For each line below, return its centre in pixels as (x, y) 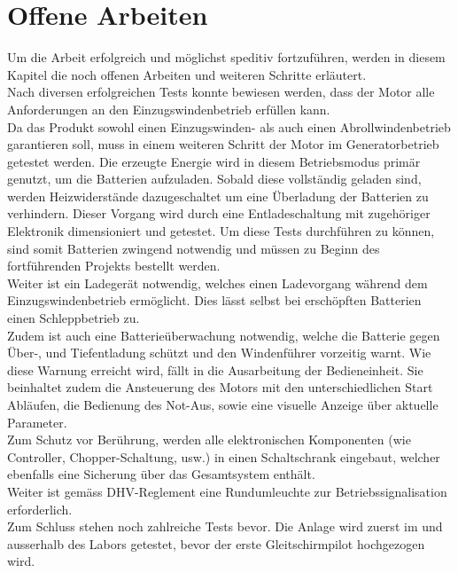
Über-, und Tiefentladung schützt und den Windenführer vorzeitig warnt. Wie (219, 353)
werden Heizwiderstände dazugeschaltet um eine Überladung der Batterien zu (218, 196)
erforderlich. (40, 509)
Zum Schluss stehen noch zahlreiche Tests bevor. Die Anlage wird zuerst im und (225, 526)
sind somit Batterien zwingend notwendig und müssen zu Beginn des (194, 248)
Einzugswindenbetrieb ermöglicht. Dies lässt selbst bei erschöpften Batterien (214, 300)
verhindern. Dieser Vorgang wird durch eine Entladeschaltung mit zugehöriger (219, 213)
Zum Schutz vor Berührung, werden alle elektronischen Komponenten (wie (209, 440)
